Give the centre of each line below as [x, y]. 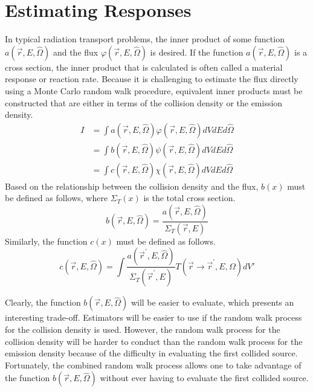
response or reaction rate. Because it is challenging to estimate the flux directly [152, 79]
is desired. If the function [197, 52]
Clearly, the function [43, 302]
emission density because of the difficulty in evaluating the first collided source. [151, 353]
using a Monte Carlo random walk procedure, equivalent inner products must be [154, 90]
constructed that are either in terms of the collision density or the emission [144, 102]
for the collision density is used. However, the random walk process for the [143, 329]
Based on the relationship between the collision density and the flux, [132, 186]
